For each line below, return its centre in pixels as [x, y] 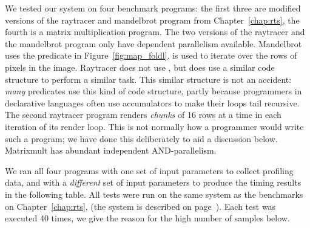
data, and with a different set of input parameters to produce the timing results [153, 182]
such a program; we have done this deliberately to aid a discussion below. [141, 138]
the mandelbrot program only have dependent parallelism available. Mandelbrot [153, 43]
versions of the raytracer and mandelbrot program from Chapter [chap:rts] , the [152, 20]
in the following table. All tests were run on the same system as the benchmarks [154, 194]
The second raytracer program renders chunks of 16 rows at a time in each [143, 115]
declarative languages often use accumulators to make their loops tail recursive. [152, 103]
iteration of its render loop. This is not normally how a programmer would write [154, 126]
